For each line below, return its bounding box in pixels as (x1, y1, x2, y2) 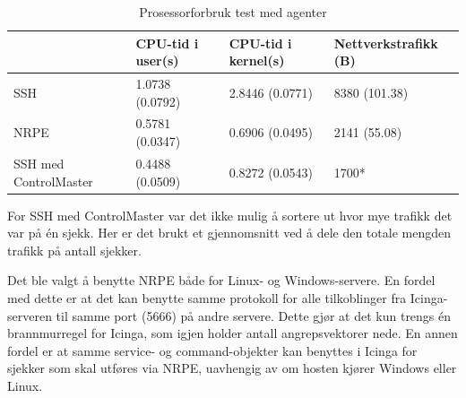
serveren (7, 306, 52, 324)
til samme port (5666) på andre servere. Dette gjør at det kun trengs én (56, 306, 452, 324)
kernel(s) (229, 51, 285, 70)
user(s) (135, 51, 179, 70)
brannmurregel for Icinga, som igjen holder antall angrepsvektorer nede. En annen (7, 324, 458, 342)
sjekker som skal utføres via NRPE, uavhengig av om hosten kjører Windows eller (7, 359, 457, 377)
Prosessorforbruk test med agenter (139, 3, 327, 21)
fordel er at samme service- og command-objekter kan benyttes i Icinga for (7, 341, 418, 359)
